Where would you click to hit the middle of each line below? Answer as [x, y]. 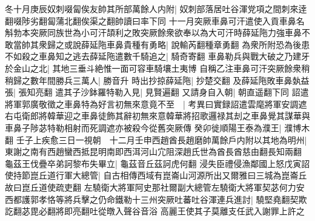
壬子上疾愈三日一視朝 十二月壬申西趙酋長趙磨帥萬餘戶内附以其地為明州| [161, 139]
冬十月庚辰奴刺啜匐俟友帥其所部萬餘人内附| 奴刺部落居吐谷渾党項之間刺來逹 [156, 8]
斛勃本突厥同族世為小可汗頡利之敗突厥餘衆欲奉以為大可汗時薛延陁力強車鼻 [153, 32]
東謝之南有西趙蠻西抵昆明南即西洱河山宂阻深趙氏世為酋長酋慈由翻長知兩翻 [153, 151]
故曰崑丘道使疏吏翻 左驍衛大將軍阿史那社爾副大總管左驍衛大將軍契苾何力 [151, 187]
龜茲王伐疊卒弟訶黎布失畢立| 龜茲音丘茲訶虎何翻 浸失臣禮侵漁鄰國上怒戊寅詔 [157, 163]
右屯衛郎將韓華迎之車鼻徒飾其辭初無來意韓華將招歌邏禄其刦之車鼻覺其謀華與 [157, 116]
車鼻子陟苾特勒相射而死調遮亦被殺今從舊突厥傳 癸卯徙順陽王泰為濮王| [143, 127]
